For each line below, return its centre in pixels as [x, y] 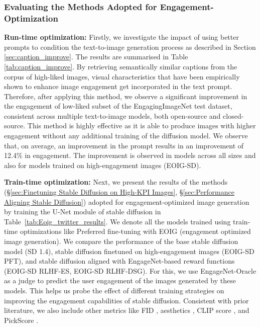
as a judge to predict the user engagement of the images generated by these [120, 280]
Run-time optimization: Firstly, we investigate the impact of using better [121, 37]
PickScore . [21, 320]
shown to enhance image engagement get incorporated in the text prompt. [118, 86]
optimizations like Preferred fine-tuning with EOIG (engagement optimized [135, 231]
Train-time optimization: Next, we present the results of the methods [116, 182]
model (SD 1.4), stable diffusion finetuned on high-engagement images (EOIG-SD [129, 251]
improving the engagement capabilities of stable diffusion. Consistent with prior [126, 300]
